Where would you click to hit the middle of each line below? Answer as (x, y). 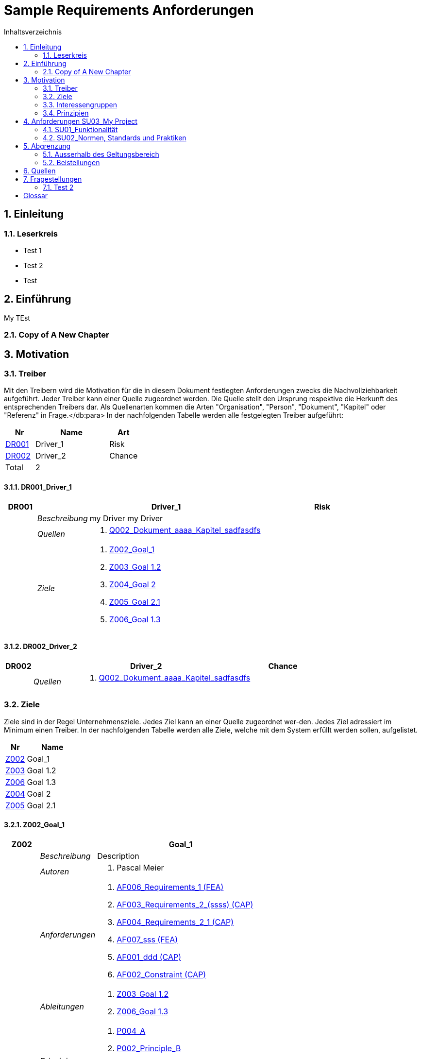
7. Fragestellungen (53, 179)
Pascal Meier (140, 867)
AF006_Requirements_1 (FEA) (170, 887)
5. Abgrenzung (47, 146)
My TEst (17, 318)
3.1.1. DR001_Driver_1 (38, 487)
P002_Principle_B (149, 1048)
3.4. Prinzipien (66, 113)
